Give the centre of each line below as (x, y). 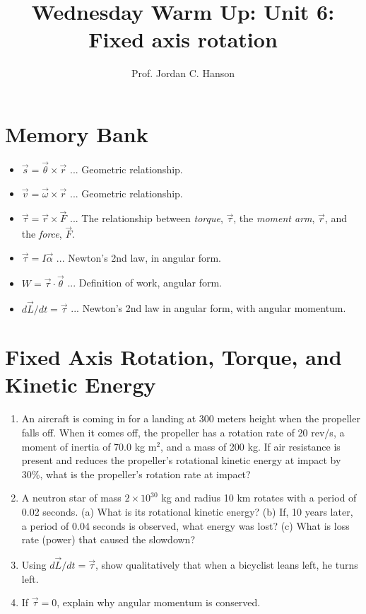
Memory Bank (77, 133)
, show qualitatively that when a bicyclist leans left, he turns (227, 564)
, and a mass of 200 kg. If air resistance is (250, 446)
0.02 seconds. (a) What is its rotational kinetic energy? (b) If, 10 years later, (187, 511)
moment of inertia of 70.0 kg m (89, 446)
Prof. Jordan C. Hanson (183, 73)
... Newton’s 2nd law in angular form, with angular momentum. (208, 308)
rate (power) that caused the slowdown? (108, 539)
